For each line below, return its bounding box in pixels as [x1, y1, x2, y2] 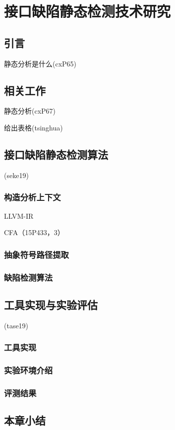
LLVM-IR [4, 210, 34, 221]
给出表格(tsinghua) [4, 122, 63, 132]
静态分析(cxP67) [4, 106, 56, 116]
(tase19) [4, 320, 29, 330]
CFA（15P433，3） [4, 227, 64, 238]
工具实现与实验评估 [4, 297, 98, 312]
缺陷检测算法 [4, 271, 53, 283]
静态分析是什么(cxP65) [4, 58, 77, 68]
